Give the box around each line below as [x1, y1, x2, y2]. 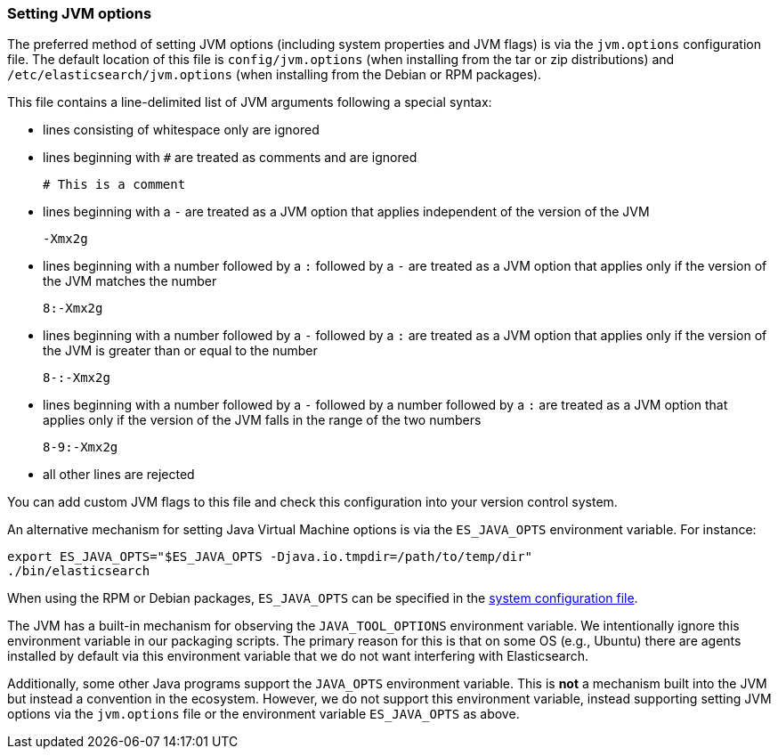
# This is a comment [43, 177, 186, 192]
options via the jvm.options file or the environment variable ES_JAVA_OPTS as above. [7, 706, 520, 722]
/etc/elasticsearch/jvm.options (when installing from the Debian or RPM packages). [7, 67, 542, 83]
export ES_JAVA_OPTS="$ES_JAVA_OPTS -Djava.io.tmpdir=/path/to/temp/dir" [7, 549, 533, 565]
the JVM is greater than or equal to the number [43, 343, 318, 359]
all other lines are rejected [43, 467, 195, 483]
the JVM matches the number [43, 273, 217, 289]
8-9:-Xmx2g [43, 440, 118, 455]
